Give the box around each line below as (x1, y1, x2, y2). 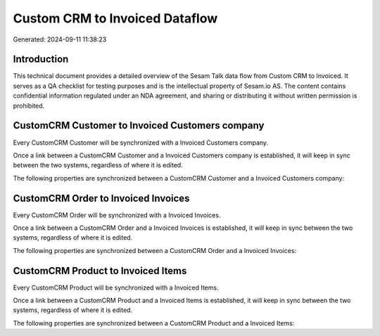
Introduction (13, 53, 69, 65)
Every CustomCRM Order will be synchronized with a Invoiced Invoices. (13, 211, 221, 219)
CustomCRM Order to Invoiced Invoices (13, 192, 190, 204)
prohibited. (13, 101, 45, 110)
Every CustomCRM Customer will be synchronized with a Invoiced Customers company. (13, 138, 269, 147)
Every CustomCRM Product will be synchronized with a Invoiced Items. (13, 283, 219, 292)
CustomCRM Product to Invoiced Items (13, 264, 187, 277)
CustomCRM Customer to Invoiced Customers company (13, 119, 265, 131)
